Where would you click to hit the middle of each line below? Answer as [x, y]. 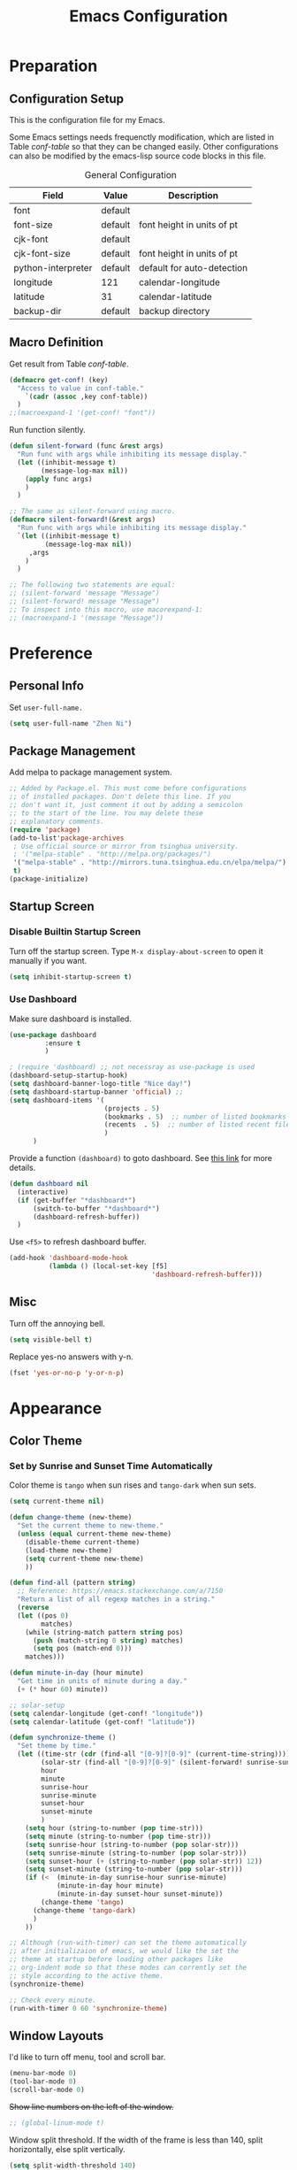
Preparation [53, 66]
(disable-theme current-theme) [83, 1542]
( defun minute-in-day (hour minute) [76, 1673]
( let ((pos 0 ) [43, 1616]
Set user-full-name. [46, 707]
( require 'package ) [45, 829]
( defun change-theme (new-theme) [71, 1518]
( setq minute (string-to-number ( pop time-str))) [118, 1836]
